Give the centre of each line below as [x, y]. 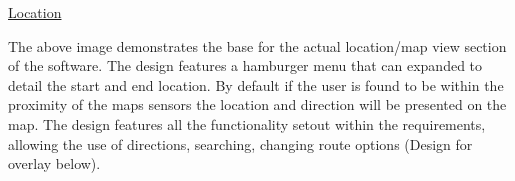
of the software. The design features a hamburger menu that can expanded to [245, 65]
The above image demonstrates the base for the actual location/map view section [257, 45]
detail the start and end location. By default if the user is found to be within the [256, 84]
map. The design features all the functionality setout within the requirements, [247, 123]
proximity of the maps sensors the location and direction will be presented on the [257, 104]
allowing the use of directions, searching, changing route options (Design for [240, 143]
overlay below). [54, 163]
